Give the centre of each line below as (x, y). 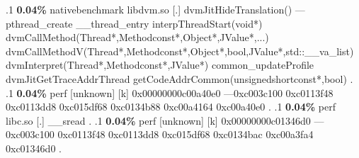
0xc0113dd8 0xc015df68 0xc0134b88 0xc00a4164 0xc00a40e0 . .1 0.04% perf (171, 107)
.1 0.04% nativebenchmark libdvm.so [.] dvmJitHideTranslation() (149, 9)
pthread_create (39, 23)
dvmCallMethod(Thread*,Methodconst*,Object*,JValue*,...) (137, 37)
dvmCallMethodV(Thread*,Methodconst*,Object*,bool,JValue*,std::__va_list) (180, 51)
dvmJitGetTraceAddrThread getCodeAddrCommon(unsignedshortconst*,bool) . (179, 78)
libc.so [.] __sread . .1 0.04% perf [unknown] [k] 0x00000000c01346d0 (158, 120)
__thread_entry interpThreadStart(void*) (169, 23)
